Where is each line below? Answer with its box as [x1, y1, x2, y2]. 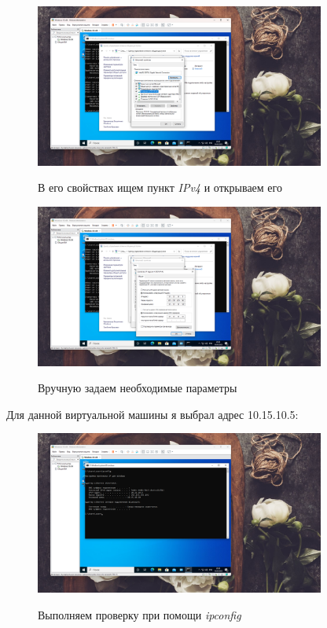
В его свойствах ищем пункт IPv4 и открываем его [38, 179, 282, 196]
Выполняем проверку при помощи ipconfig [38, 606, 241, 622]
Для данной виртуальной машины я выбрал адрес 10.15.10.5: [6, 406, 299, 422]
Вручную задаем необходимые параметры [38, 380, 237, 396]
